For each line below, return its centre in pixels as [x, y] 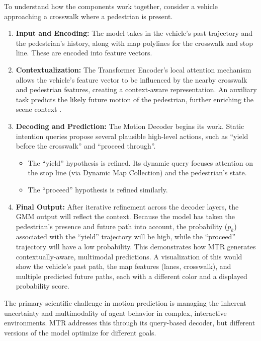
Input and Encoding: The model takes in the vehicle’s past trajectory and [134, 33]
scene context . [39, 109]
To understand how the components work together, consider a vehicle [111, 6]
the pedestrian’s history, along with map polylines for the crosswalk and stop [135, 43]
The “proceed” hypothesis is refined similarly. [98, 189]
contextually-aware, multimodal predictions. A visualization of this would [129, 256]
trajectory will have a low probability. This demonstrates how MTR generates [136, 247]
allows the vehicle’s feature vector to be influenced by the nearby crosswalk [132, 79]
